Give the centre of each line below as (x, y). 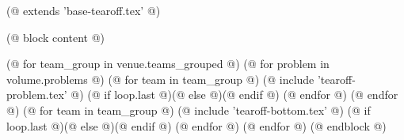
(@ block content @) (56, 37)
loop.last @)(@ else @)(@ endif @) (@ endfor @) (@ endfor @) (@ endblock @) (196, 125)
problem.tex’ (37, 95)
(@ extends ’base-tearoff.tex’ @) (84, 10)
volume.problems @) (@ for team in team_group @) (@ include (160, 79)
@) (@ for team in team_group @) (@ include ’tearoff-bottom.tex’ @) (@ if (189, 110)
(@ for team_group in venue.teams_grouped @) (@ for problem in (168, 64)
